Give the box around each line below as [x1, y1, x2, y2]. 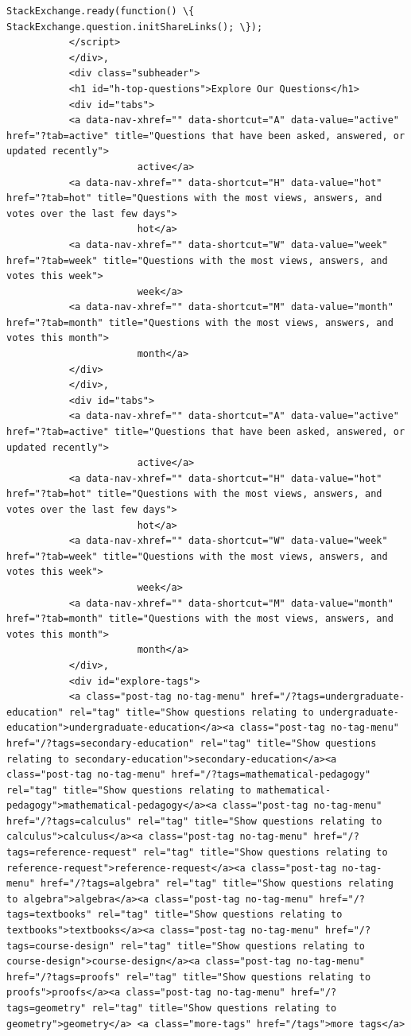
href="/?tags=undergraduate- [250, 691, 405, 703]
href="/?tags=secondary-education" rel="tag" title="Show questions [6, 737, 377, 749]
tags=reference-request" [6, 847, 138, 859]
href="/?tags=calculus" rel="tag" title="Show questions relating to [6, 815, 382, 827]
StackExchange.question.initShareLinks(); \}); [6, 21, 263, 33]
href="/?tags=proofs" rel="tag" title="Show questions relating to [6, 971, 371, 983]
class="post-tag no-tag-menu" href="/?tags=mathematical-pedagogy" [6, 769, 371, 781]
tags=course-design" [6, 940, 115, 952]
